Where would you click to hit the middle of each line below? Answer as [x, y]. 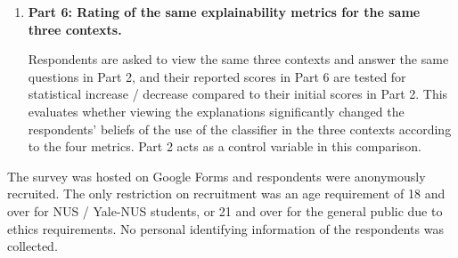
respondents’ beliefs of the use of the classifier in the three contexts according [240, 129]
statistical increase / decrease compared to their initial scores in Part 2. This [238, 94]
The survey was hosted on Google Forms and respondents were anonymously [217, 176]
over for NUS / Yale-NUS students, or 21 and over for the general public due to [225, 210]
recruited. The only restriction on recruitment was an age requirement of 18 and [226, 193]
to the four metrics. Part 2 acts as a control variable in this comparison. [225, 146]
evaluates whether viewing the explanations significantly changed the [216, 111]
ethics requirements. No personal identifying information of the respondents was [225, 228]
